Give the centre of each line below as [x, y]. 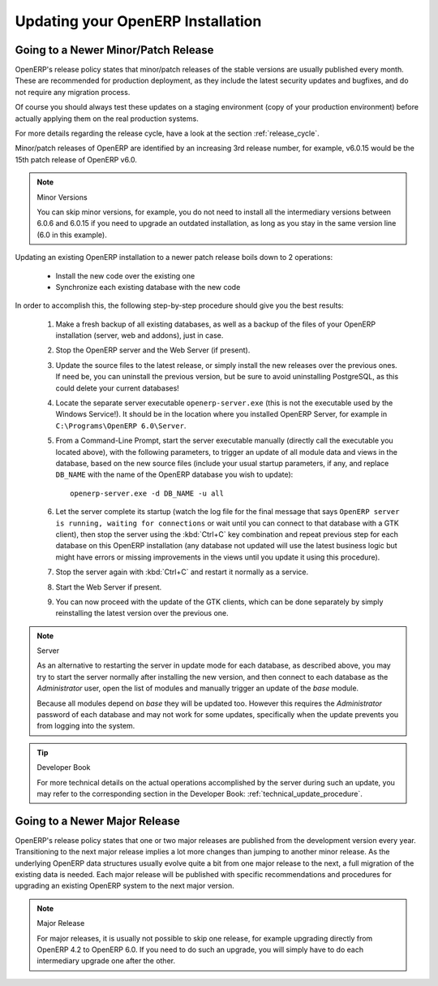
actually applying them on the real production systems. [107, 119]
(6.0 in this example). [72, 235]
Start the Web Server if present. [109, 587]
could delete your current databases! [118, 388]
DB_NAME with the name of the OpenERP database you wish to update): [174, 474]
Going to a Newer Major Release [97, 821]
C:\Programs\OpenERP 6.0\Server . [121, 426]
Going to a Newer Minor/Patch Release [114, 50]
